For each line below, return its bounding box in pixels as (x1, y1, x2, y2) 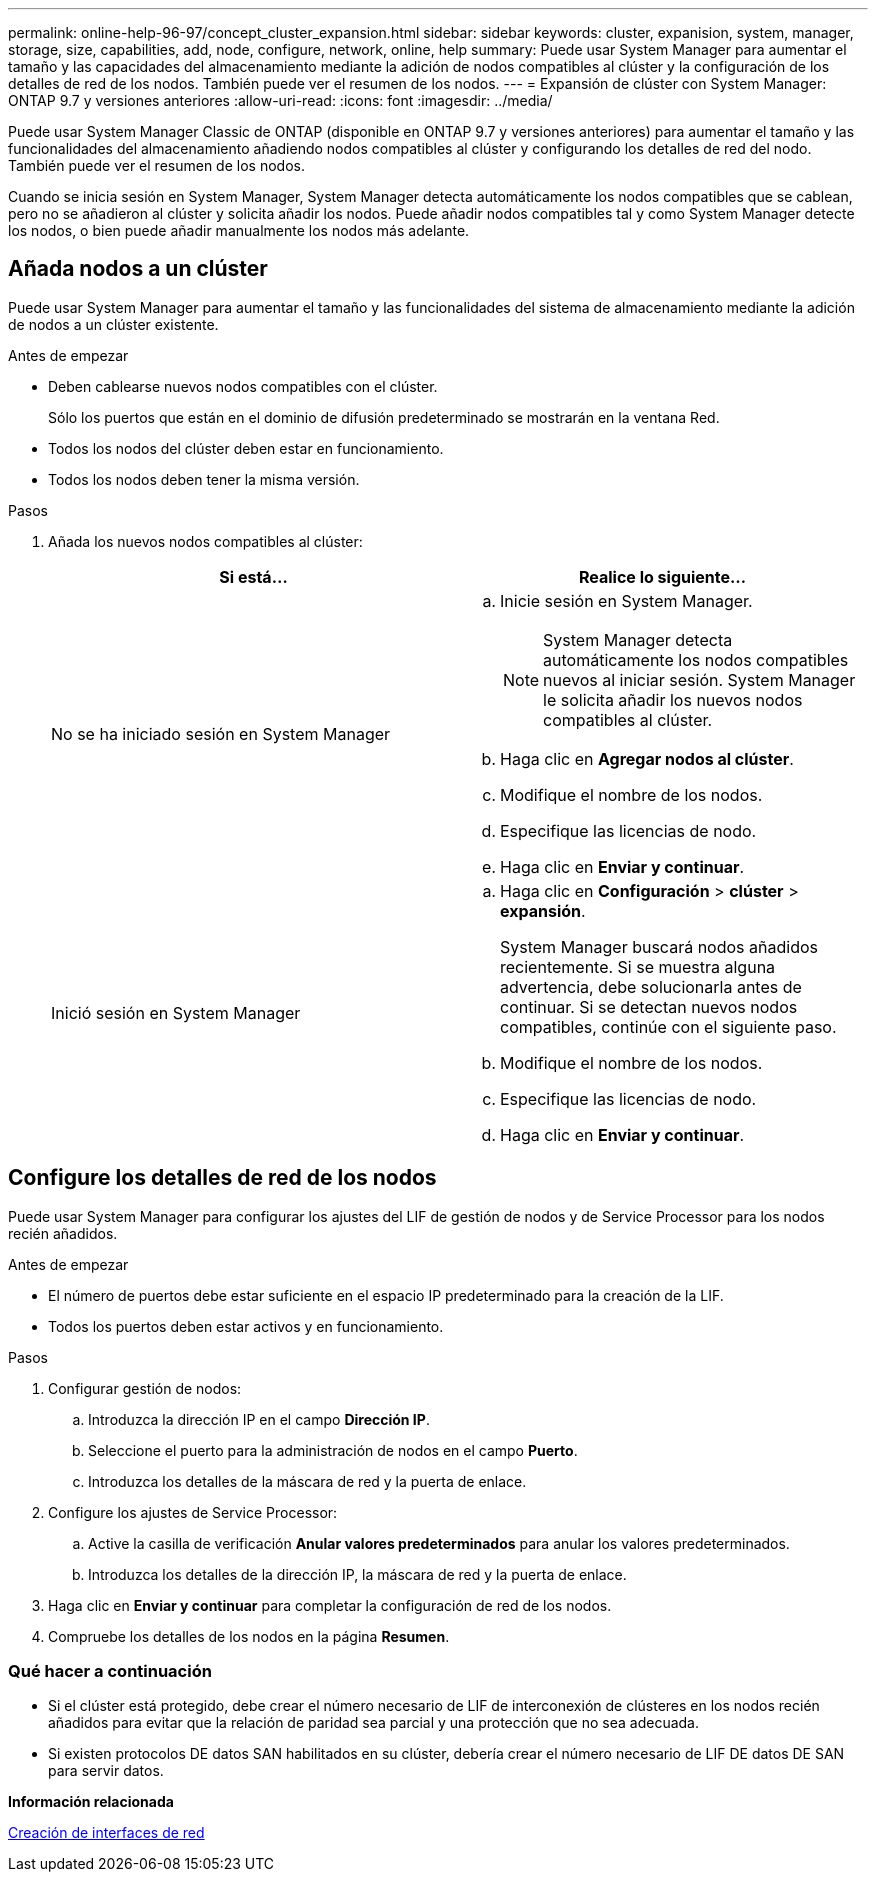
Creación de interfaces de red (8, 1824, 205, 1842)
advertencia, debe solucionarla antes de (500, 976, 802, 997)
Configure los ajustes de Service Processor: (48, 1503, 338, 1521)
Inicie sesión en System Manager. (500, 590, 753, 611)
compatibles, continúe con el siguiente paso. (500, 1016, 837, 1037)
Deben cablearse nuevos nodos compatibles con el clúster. (48, 377, 438, 395)
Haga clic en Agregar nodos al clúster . (500, 748, 794, 769)
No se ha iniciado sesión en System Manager (51, 723, 391, 744)
